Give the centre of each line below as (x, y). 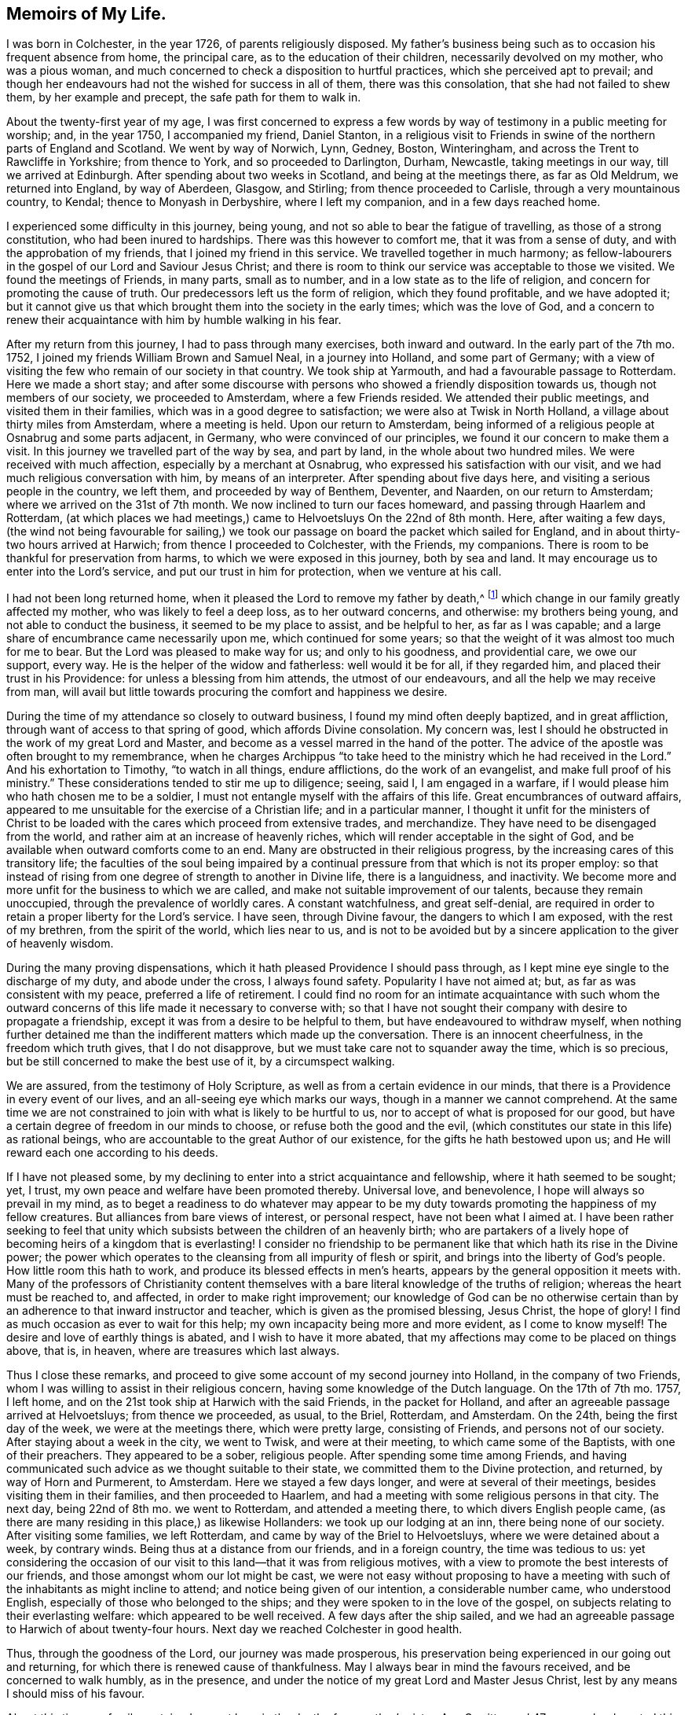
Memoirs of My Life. (86, 14)
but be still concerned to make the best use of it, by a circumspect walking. (201, 1062)
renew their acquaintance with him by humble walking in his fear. (174, 320)
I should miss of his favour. (76, 1694)
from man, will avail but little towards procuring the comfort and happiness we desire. (227, 692)
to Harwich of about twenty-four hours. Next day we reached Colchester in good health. (234, 1629)
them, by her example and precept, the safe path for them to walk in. (184, 98)
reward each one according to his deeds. (112, 1153)
